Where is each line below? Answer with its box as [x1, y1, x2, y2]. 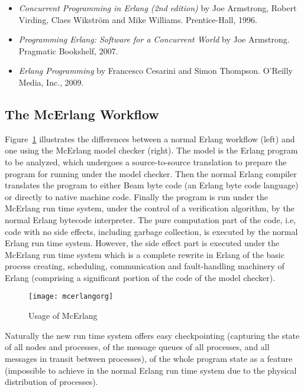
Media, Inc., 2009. [18, 76, 84, 88]
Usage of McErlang [28, 309, 98, 322]
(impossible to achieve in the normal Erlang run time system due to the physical [5, 364, 297, 376]
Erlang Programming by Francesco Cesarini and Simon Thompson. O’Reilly [18, 64, 293, 77]
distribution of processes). [5, 375, 98, 388]
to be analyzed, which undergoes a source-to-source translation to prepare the [5, 155, 287, 168]
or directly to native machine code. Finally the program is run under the [5, 190, 269, 202]
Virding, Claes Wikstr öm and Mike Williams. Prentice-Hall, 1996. [18, 13, 257, 25]
